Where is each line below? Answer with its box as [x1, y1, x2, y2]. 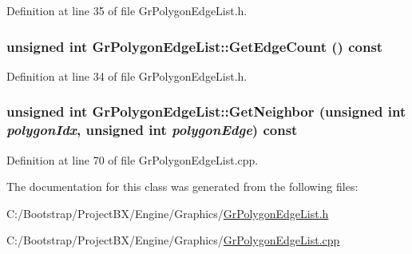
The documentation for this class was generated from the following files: [6, 178, 359, 195]
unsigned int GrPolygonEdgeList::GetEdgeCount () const [6, 36, 383, 56]
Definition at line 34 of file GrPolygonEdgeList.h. [6, 67, 248, 84]
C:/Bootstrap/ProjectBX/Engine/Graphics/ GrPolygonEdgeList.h [6, 204, 329, 221]
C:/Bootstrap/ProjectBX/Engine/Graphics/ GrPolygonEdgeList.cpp [6, 232, 340, 248]
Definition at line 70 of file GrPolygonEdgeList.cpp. [6, 151, 259, 168]
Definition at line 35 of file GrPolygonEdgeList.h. [6, 2, 248, 18]
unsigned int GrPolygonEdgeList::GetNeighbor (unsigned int [6, 101, 406, 121]
